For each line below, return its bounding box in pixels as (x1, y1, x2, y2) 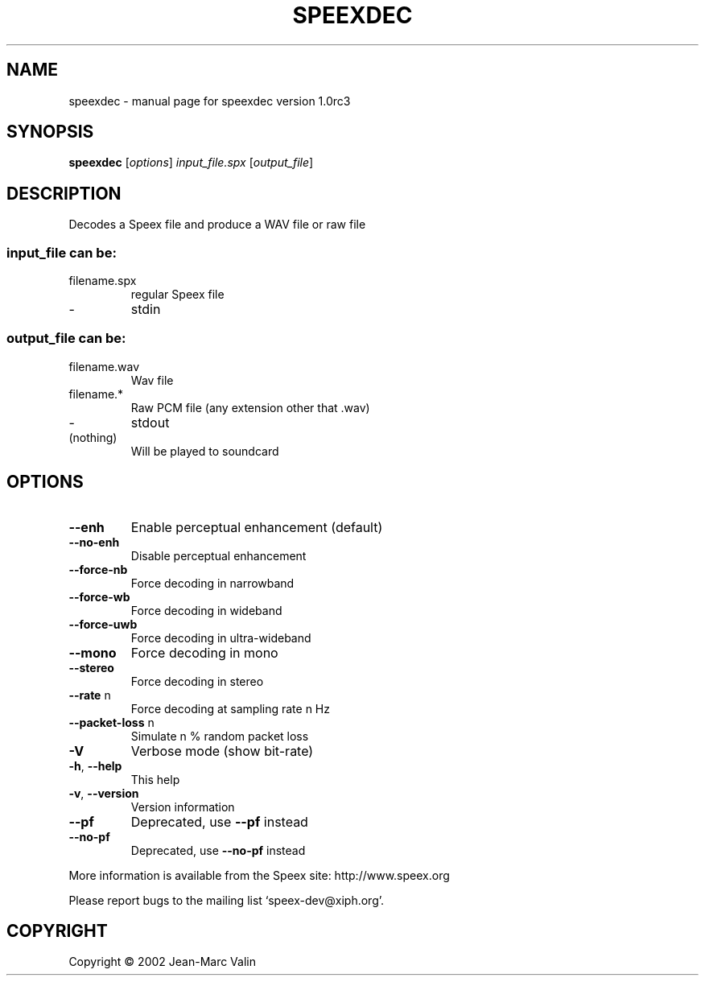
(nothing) (68, 430, 117, 444)
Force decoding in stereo (130, 674, 264, 688)
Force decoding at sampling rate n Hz (130, 701, 330, 716)
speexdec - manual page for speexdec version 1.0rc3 (68, 93, 351, 108)
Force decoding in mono (130, 644, 278, 661)
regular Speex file (130, 287, 225, 302)
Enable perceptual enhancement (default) (130, 518, 383, 535)
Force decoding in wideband (130, 603, 282, 617)
